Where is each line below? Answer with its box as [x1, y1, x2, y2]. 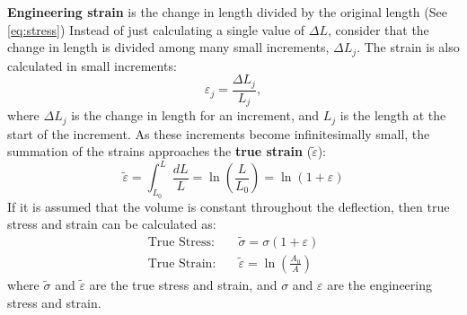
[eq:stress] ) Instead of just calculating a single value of [7, 20, 305, 39]
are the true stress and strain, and [89, 275, 278, 293]
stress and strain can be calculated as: [7, 214, 216, 233]
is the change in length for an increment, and [71, 106, 320, 125]
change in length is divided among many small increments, [7, 38, 330, 57]
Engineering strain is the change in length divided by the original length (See [7, 3, 447, 21]
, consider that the [327, 20, 429, 39]
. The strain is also [357, 38, 460, 57]
